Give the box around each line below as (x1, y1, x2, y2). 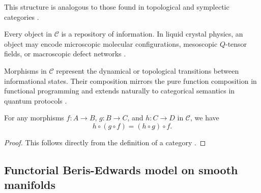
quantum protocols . (4, 95, 67, 106)
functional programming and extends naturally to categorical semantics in (4, 85, 235, 96)
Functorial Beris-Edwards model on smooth (4, 162, 238, 177)
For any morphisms (4, 112, 64, 123)
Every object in (4, 28, 52, 39)
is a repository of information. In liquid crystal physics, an (61, 28, 243, 39)
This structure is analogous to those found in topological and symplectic (4, 2, 229, 12)
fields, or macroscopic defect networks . (4, 48, 126, 59)
